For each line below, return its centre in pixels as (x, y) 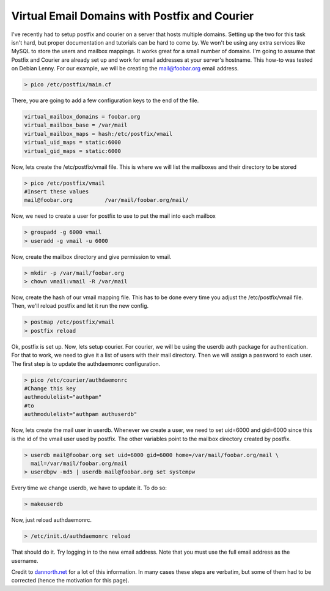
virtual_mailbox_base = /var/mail (76, 125)
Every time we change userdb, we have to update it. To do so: (89, 488)
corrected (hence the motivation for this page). (70, 581)
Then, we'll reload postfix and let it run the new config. (80, 306)
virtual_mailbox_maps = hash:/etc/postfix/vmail (98, 134)
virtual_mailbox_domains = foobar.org (82, 117)
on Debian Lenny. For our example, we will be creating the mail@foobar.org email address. (125, 69)
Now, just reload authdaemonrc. (51, 520)
